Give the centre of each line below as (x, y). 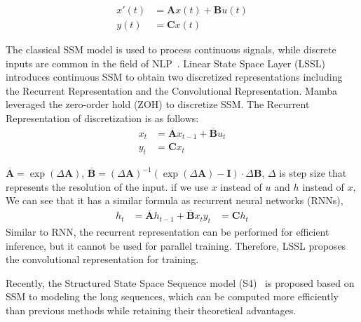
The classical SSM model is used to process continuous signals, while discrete (171, 49)
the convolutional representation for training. (102, 259)
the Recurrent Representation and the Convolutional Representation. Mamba (172, 90)
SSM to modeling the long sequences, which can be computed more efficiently (172, 296)
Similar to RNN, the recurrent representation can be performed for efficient (168, 231)
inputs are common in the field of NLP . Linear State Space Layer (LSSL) (165, 63)
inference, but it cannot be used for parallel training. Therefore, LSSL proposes (176, 245)
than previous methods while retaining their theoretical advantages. (151, 310)
